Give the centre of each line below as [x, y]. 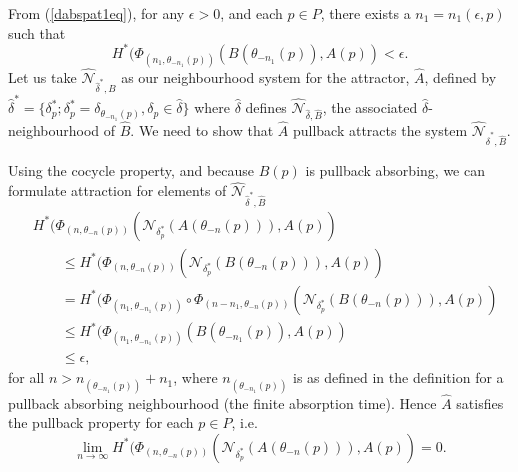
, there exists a [365, 13]
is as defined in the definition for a [398, 377]
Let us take [42, 77]
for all [26, 377]
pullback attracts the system [380, 130]
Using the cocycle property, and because [131, 170]
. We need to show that [202, 130]
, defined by [460, 77]
